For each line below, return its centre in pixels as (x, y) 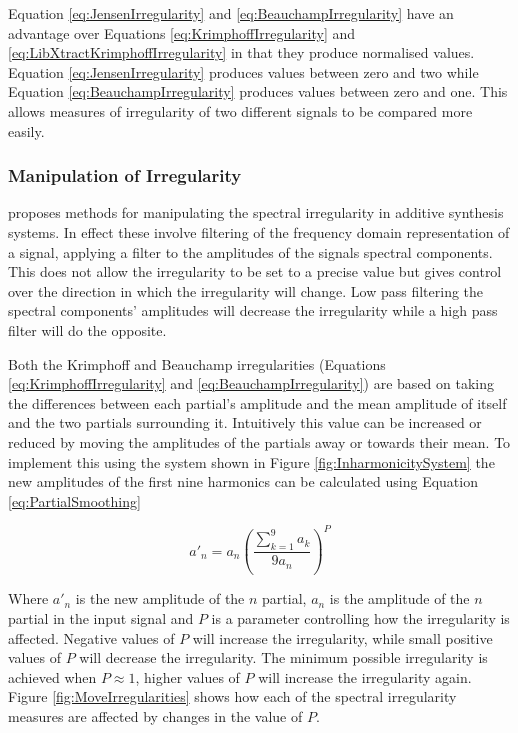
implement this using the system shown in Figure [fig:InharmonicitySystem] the (251, 461)
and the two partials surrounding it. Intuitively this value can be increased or (245, 422)
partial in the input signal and (101, 617)
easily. (26, 130)
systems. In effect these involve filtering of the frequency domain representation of (259, 231)
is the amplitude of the (399, 598)
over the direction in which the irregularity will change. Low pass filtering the (246, 290)
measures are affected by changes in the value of (155, 715)
